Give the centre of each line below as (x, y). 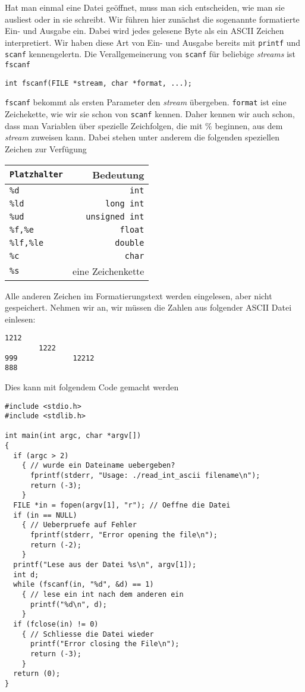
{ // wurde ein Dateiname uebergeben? (98, 466)
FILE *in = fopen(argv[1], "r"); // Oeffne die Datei (122, 505)
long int (125, 203)
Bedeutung (118, 174)
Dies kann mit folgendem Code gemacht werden (92, 386)
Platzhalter (37, 174)
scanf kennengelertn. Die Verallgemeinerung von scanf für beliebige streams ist (150, 54)
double (130, 242)
